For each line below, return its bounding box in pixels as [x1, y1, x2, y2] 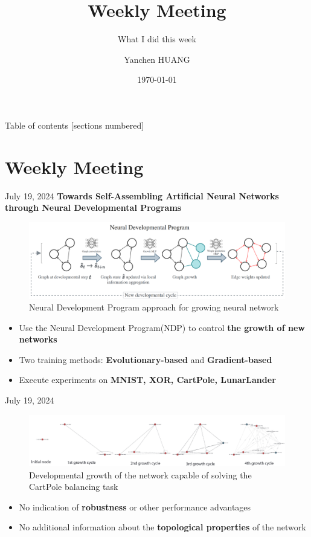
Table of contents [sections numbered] [5, 118, 144, 131]
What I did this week [118, 33, 196, 45]
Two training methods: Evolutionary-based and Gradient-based [19, 353, 272, 365]
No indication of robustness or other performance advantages [19, 500, 251, 513]
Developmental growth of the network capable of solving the [29, 468, 252, 481]
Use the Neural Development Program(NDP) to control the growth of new [19, 321, 305, 333]
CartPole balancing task [29, 480, 118, 493]
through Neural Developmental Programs [5, 201, 182, 214]
